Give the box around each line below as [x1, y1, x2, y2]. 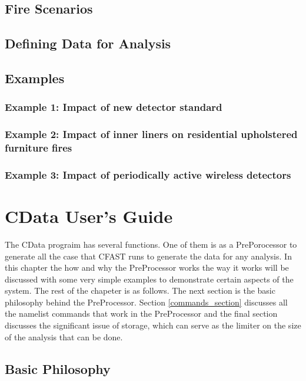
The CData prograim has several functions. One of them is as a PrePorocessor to [5, 238, 297, 250]
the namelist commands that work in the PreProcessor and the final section [5, 307, 278, 320]
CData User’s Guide [5, 203, 173, 228]
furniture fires [5, 140, 72, 155]
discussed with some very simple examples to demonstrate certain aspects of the [5, 272, 294, 285]
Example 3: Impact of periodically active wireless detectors [5, 167, 291, 182]
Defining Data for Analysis [5, 34, 171, 52]
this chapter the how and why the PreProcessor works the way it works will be [5, 261, 289, 274]
